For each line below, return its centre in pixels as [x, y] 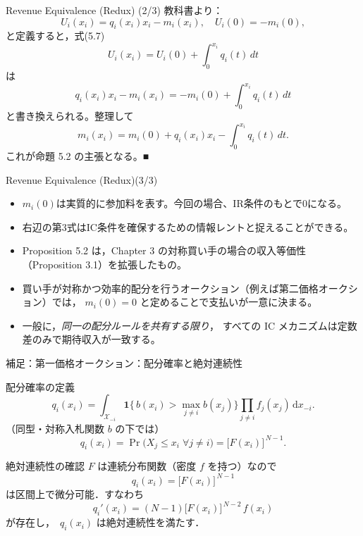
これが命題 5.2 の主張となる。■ [78, 156]
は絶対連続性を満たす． [150, 522]
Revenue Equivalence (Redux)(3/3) [82, 179]
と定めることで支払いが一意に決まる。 [229, 302]
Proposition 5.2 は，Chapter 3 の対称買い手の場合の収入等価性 [164, 250]
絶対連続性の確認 [45, 466]
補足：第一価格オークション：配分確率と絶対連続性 [124, 363]
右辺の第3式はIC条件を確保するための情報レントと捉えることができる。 [188, 226]
